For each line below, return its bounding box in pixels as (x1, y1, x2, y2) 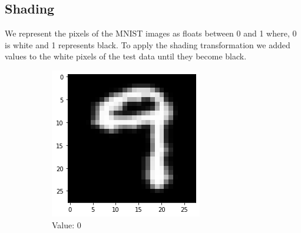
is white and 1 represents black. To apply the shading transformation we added (5, 38, 290, 51)
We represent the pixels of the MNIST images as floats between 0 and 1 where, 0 (5, 27, 297, 39)
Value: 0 (52, 218, 81, 231)
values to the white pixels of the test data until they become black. (5, 50, 247, 62)
